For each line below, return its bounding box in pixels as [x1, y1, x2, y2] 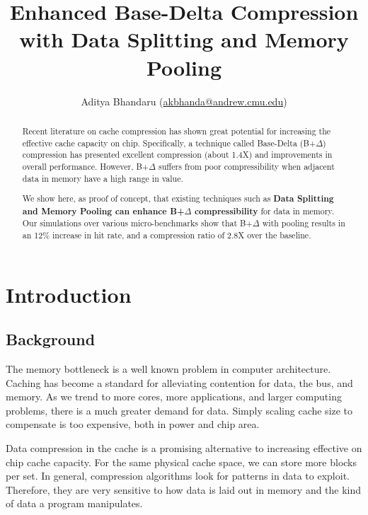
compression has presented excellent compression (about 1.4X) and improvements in [22, 149, 333, 161]
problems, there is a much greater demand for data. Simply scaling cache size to [6, 403, 353, 417]
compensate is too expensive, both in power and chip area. [6, 417, 260, 432]
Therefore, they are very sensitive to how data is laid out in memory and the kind [6, 482, 362, 497]
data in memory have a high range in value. [22, 172, 183, 184]
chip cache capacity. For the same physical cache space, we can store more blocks [6, 454, 357, 469]
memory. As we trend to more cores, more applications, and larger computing [6, 389, 342, 404]
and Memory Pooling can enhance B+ [22, 204, 185, 217]
